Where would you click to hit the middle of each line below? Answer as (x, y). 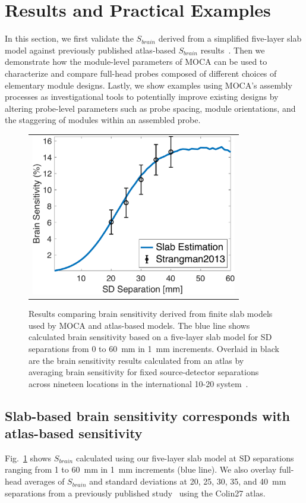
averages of (45, 481)
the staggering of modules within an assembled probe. (103, 120)
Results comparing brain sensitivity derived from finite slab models (151, 314)
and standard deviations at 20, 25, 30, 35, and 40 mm (188, 481)
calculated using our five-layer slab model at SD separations (185, 458)
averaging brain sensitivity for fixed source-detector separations (144, 372)
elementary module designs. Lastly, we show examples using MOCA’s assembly (149, 85)
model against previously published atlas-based (90, 50)
